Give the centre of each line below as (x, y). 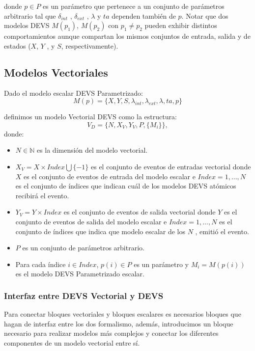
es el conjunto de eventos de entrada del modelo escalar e (110, 176)
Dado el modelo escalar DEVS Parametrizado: (73, 93)
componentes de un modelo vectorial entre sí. (72, 342)
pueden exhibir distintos (181, 25)
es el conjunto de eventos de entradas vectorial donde (171, 166)
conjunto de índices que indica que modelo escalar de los (100, 231)
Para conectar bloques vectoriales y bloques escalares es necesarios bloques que (123, 314)
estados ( (17, 45)
